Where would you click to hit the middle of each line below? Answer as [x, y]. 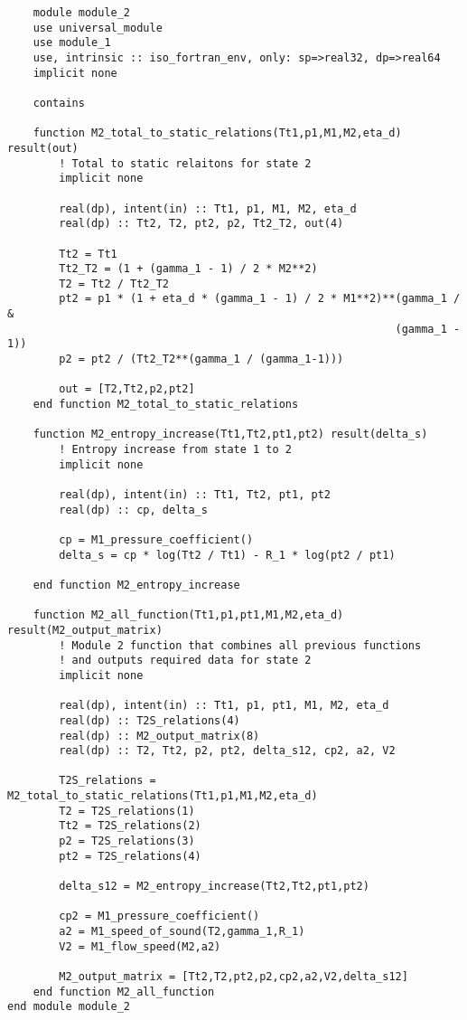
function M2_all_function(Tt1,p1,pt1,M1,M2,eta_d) [188, 615]
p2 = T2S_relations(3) [127, 841]
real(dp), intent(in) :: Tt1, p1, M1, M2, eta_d [208, 208]
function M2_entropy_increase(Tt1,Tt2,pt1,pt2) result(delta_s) [230, 434]
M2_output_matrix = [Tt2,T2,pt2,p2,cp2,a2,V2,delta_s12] [233, 977]
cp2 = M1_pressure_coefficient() [159, 916]
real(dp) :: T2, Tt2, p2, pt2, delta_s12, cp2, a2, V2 [227, 751]
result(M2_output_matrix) [85, 630]
